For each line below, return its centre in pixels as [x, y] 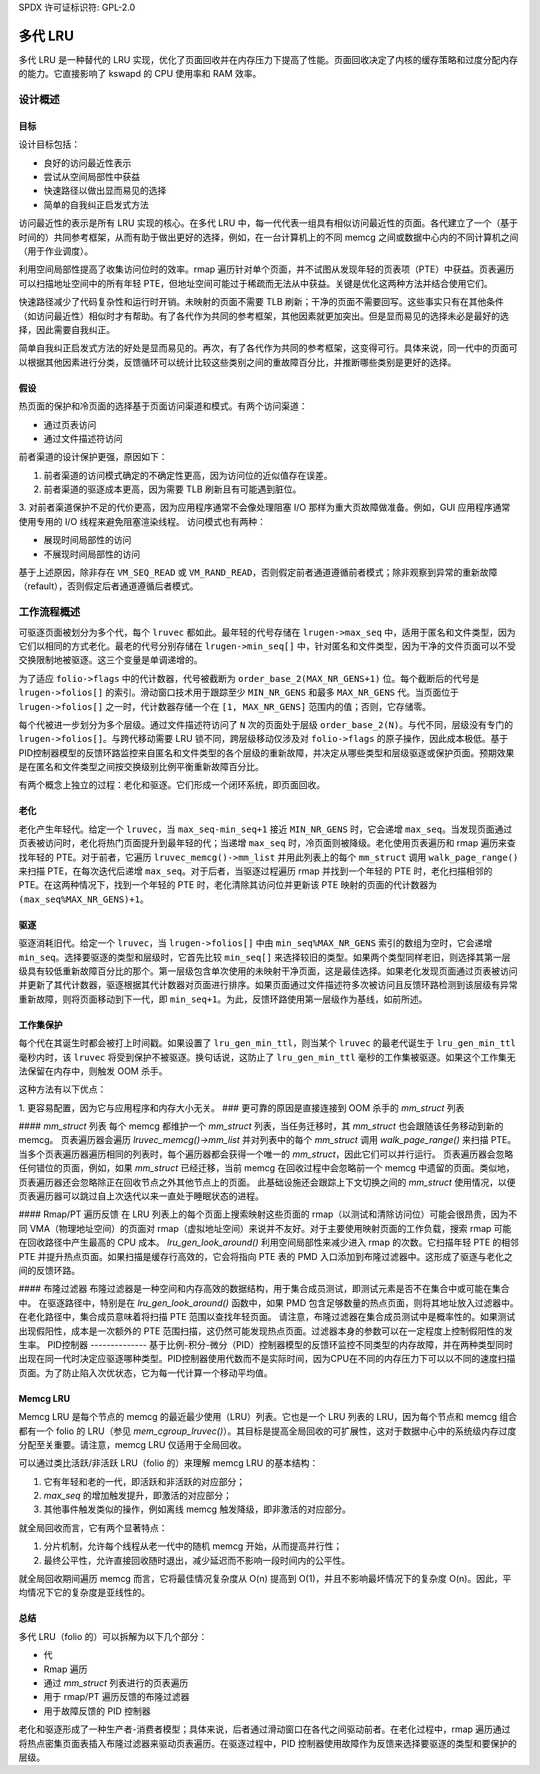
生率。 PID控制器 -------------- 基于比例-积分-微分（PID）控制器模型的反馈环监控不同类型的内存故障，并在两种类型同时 [266, 1344]
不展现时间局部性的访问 [91, 554]
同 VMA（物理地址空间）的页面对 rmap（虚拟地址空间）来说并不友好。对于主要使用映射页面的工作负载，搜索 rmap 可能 [265, 1228]
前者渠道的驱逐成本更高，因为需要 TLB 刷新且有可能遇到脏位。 [172, 489]
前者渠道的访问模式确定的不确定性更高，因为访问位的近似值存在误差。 [188, 475]
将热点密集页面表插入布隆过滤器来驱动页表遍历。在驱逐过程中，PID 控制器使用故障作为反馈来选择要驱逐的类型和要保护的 [267, 1743]
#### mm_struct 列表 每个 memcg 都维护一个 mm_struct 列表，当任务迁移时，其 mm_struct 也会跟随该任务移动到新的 [261, 1126]
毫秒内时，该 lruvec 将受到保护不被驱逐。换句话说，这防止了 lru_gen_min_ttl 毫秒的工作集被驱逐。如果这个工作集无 [267, 1057]
